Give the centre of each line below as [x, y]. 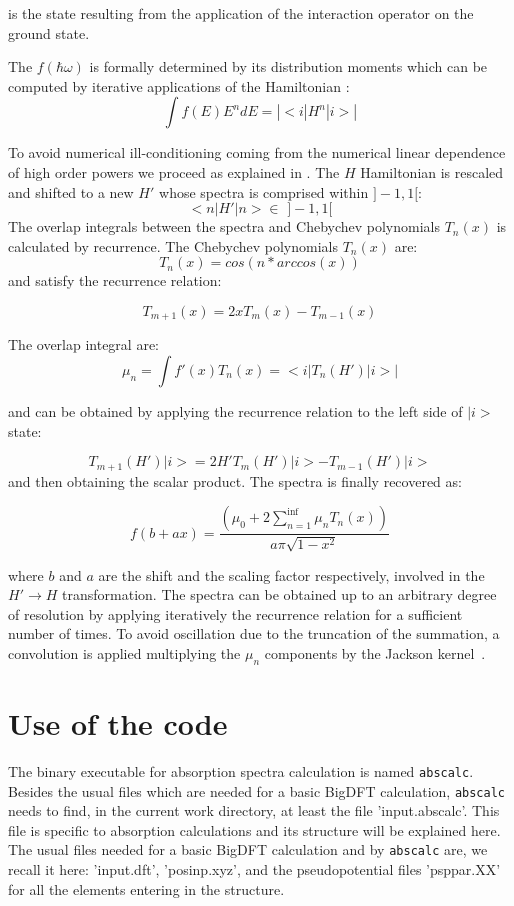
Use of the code [118, 723]
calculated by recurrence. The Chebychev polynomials [173, 245]
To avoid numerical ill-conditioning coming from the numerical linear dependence [257, 152]
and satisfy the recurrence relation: [115, 280]
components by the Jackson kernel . [375, 653]
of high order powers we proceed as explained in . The [174, 171]
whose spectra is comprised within [264, 191]
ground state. [49, 32]
